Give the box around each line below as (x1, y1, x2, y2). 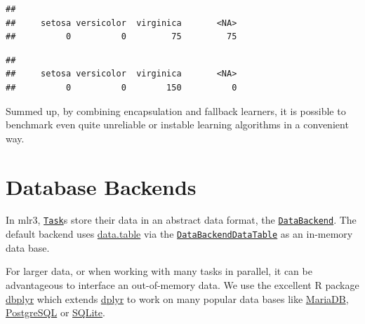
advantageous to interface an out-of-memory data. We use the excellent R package (6, 277, 359, 292)
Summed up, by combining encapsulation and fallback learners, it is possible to (6, 103, 346, 118)
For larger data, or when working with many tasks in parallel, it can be (6, 264, 312, 278)
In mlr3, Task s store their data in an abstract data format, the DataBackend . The (6, 212, 357, 227)
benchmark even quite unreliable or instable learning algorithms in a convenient (6, 117, 349, 132)
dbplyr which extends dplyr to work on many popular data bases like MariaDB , (6, 291, 349, 306)
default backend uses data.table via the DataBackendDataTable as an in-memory (6, 227, 353, 241)
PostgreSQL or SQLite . (6, 305, 105, 320)
